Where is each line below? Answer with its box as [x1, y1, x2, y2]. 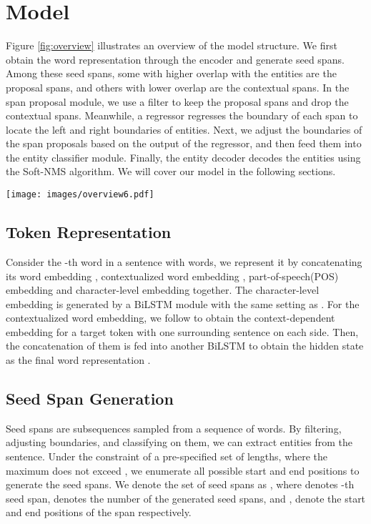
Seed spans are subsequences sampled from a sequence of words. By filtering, [6, 420, 342, 435]
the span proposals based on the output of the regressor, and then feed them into [6, 136, 362, 151]
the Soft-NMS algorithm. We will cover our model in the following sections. [6, 164, 336, 179]
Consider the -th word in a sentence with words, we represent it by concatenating [6, 254, 362, 269]
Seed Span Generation [6, 387, 174, 410]
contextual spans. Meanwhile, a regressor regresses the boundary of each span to [6, 108, 358, 123]
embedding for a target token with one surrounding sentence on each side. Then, [6, 324, 359, 339]
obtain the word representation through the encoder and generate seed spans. [6, 51, 345, 66]
